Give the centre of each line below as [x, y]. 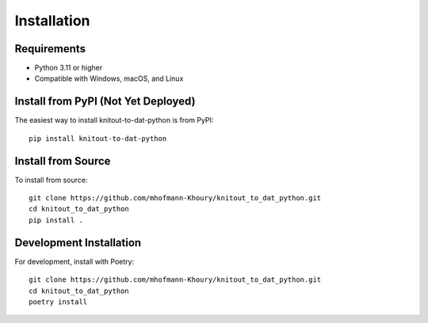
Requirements [50, 49]
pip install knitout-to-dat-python [98, 138]
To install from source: [51, 180]
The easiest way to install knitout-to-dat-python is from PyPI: [114, 120]
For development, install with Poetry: [75, 261]
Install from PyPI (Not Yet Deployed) [105, 102]
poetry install [58, 302]
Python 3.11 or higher [69, 68]
